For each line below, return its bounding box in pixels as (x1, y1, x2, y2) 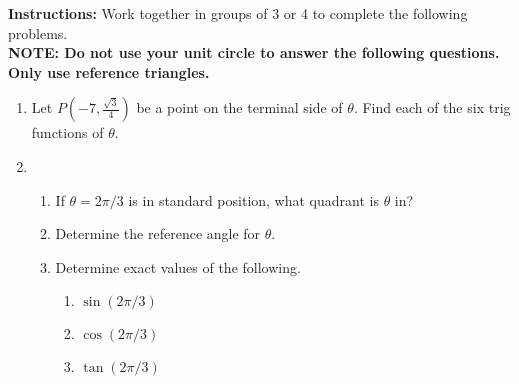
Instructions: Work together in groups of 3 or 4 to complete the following (8, 3, 468, 23)
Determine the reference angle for (55, 223, 261, 244)
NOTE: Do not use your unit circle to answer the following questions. (8, 42, 500, 63)
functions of (31, 122, 104, 143)
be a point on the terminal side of (136, 97, 343, 118)
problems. (8, 22, 68, 43)
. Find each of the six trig (353, 97, 511, 118)
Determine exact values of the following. (55, 256, 301, 277)
